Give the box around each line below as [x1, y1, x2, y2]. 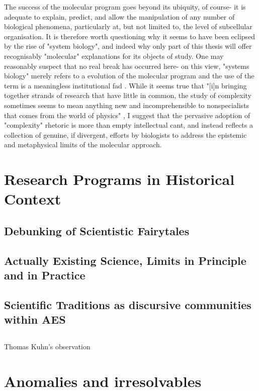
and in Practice [4, 267, 85, 283]
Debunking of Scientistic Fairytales [4, 223, 190, 238]
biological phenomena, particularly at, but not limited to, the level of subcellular [4, 21, 252, 32]
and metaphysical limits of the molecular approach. [4, 139, 162, 150]
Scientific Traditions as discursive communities [4, 297, 251, 312]
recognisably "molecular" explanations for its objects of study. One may [4, 50, 224, 61]
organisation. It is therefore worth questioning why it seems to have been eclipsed [4, 31, 255, 41]
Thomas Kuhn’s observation [4, 341, 91, 351]
